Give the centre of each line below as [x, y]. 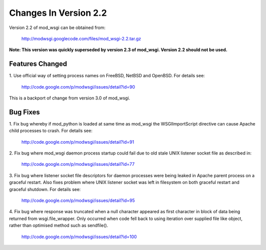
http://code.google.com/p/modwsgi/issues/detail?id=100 [79, 237]
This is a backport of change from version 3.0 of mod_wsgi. [70, 98]
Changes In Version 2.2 [58, 13]
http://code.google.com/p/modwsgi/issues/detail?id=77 [78, 164]
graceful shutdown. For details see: [45, 189]
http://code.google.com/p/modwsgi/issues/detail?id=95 [78, 201]
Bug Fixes [25, 112]
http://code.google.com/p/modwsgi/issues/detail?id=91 [78, 142]
